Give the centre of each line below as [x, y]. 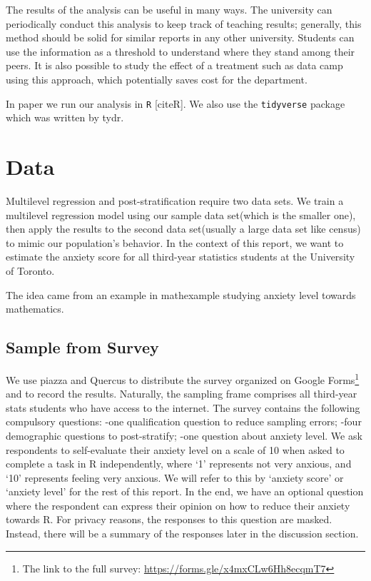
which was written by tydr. [65, 117]
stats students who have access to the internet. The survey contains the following [183, 407]
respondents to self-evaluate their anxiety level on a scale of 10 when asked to [175, 449]
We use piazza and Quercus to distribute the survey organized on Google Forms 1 [183, 378]
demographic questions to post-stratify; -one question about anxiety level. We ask [184, 435]
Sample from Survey [82, 347]
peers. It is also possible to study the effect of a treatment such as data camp [174, 65]
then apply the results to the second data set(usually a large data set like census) [183, 229]
